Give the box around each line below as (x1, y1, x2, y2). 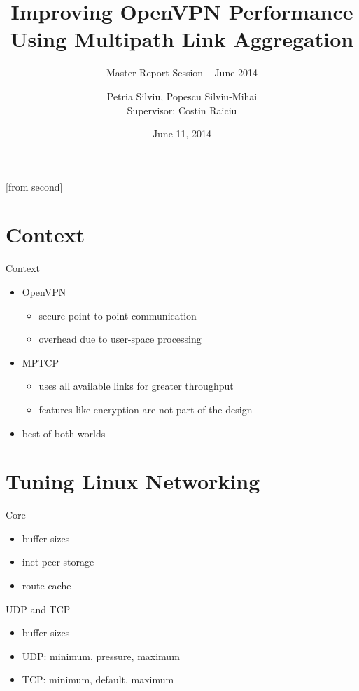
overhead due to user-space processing (38, 331, 202, 346)
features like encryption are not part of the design (38, 402, 253, 416)
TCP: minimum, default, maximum (22, 672, 174, 687)
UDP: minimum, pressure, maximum (22, 648, 180, 663)
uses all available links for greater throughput (38, 378, 234, 393)
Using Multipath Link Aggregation (10, 25, 354, 53)
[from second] (6, 179, 63, 193)
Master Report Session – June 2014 (106, 65, 258, 80)
